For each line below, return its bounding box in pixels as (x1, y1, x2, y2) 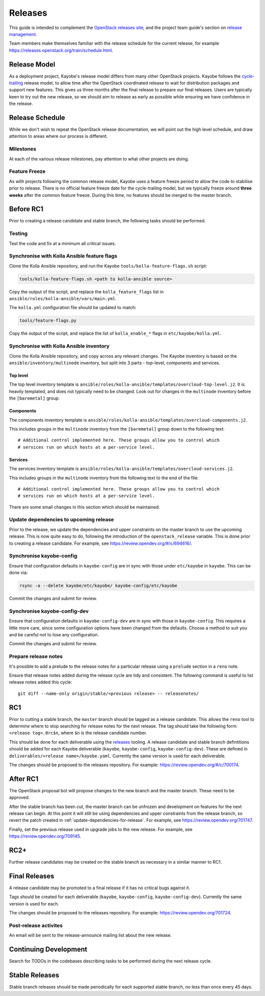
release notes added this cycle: (9, 679, 72, 685)
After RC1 (9, 775, 39, 783)
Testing (9, 230, 28, 237)
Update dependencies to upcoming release (9, 516, 114, 523)
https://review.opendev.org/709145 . (9, 833, 81, 839)
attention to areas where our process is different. (9, 133, 108, 139)
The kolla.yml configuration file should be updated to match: (9, 305, 137, 311)
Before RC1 (9, 205, 44, 214)
